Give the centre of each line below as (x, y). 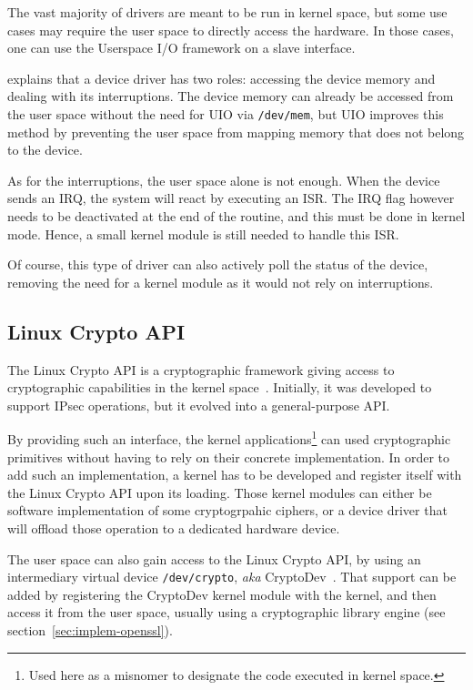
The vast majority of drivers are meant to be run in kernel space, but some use (227, 12)
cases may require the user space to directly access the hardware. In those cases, (231, 30)
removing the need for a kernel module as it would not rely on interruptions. (221, 282)
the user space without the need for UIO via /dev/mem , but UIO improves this (226, 113)
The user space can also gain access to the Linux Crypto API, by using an (214, 558)
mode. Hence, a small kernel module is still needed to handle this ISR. (203, 233)
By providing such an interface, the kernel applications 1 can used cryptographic (229, 438)
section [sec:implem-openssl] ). (90, 630)
